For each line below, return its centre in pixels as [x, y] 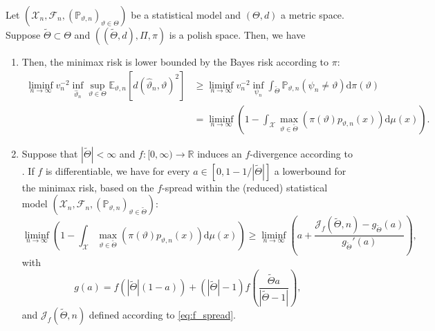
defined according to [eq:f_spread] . [163, 314]
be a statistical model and [186, 15]
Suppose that [50, 153]
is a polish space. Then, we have [237, 35]
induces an [220, 153]
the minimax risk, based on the [88, 187]
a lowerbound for [310, 170]
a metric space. [313, 15]
